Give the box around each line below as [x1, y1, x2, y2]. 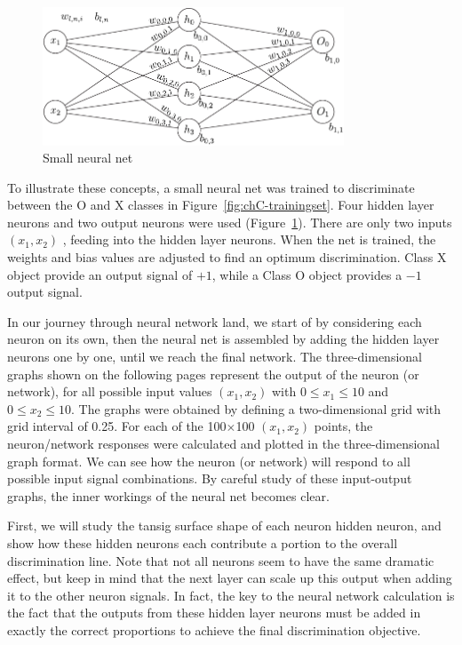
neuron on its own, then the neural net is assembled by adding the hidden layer [7, 330, 440, 348]
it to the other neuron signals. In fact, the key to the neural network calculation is [7, 585, 455, 604]
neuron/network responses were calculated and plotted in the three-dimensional [7, 434, 441, 453]
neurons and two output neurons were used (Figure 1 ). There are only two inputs [7, 212, 452, 231]
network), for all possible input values [7, 382, 212, 401]
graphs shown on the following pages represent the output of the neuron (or [7, 364, 419, 383]
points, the [314, 417, 373, 435]
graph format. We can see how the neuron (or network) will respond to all [7, 451, 410, 470]
